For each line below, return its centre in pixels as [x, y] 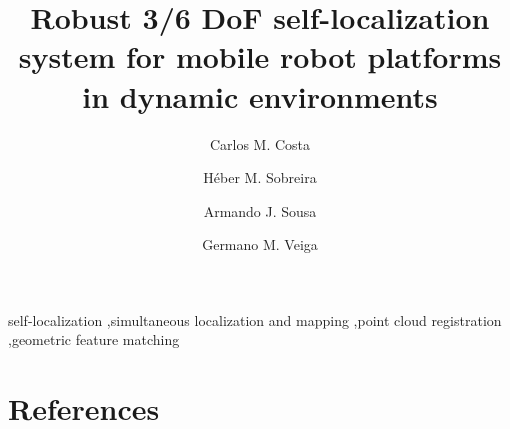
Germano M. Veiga [260, 244]
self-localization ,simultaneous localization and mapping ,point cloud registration [255, 319]
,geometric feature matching [94, 339]
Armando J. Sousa [260, 210]
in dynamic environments [260, 95]
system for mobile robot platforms [260, 56]
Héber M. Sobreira [260, 177]
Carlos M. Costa [260, 143]
